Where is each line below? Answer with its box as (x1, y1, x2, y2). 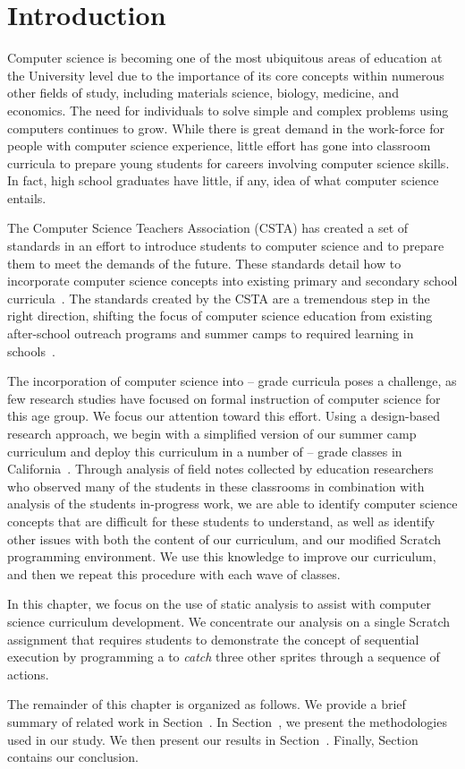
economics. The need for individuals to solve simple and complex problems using (7, 100, 449, 119)
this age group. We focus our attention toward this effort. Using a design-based (7, 406, 441, 425)
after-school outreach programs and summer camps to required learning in (7, 324, 414, 343)
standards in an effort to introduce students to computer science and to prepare (7, 236, 444, 255)
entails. (7, 188, 46, 207)
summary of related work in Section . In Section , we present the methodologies (7, 712, 447, 731)
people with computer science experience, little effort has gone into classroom (7, 136, 431, 155)
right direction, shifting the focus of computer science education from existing (7, 306, 433, 325)
